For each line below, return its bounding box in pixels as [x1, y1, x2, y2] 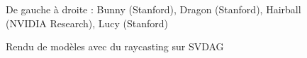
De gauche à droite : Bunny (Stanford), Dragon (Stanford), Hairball [6, 2, 301, 16]
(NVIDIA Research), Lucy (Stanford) [6, 15, 169, 30]
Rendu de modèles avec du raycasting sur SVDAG [6, 39, 224, 54]
